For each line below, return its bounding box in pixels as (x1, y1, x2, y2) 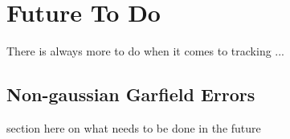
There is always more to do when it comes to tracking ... (6, 43, 285, 59)
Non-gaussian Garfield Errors (6, 82, 255, 107)
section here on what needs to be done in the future (6, 119, 261, 136)
